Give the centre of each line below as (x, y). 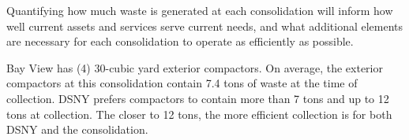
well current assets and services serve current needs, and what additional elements (205, 26)
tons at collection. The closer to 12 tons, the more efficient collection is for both (199, 114)
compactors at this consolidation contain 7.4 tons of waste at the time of (182, 83)
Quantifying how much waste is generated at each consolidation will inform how (200, 10)
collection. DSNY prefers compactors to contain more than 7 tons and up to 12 (198, 98)
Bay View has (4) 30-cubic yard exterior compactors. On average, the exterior (195, 67)
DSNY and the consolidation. (77, 129)
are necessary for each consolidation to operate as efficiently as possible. (180, 41)
